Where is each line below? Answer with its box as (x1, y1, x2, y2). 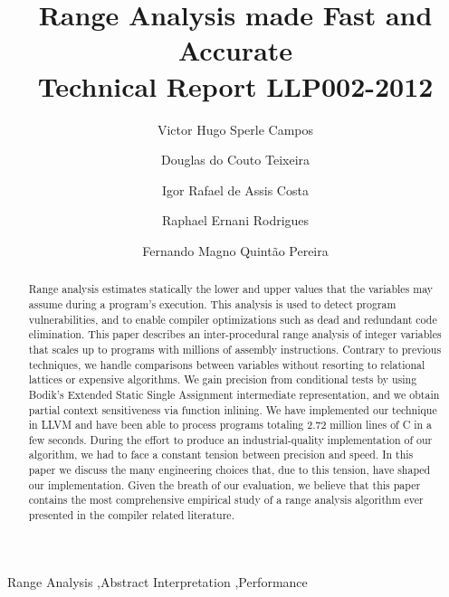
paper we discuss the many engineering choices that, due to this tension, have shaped (28, 462, 431, 478)
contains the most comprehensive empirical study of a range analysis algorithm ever (28, 492, 424, 507)
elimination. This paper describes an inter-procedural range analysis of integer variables (28, 327, 442, 342)
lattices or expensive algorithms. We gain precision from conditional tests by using (28, 372, 417, 387)
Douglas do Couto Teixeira (160, 150, 310, 169)
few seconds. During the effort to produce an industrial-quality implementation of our (28, 431, 433, 447)
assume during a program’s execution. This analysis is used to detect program (28, 296, 396, 311)
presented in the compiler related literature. (28, 507, 234, 523)
